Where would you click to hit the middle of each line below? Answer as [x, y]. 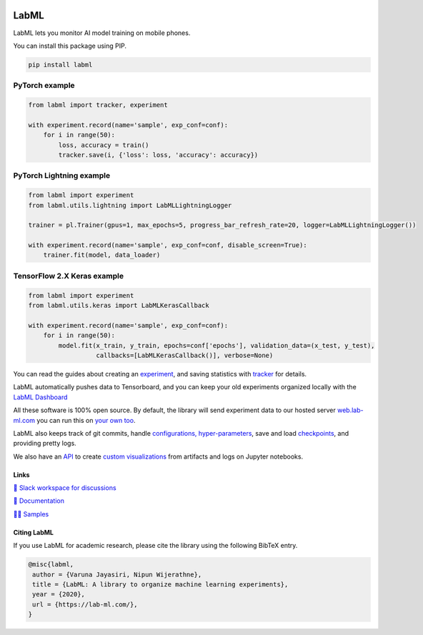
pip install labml [60, 65]
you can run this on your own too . [86, 420]
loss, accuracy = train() [104, 145]
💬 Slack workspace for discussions [65, 488]
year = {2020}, [59, 594]
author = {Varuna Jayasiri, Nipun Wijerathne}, [117, 574]
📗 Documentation [39, 501]
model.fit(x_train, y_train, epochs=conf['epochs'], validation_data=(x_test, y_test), [217, 345]
